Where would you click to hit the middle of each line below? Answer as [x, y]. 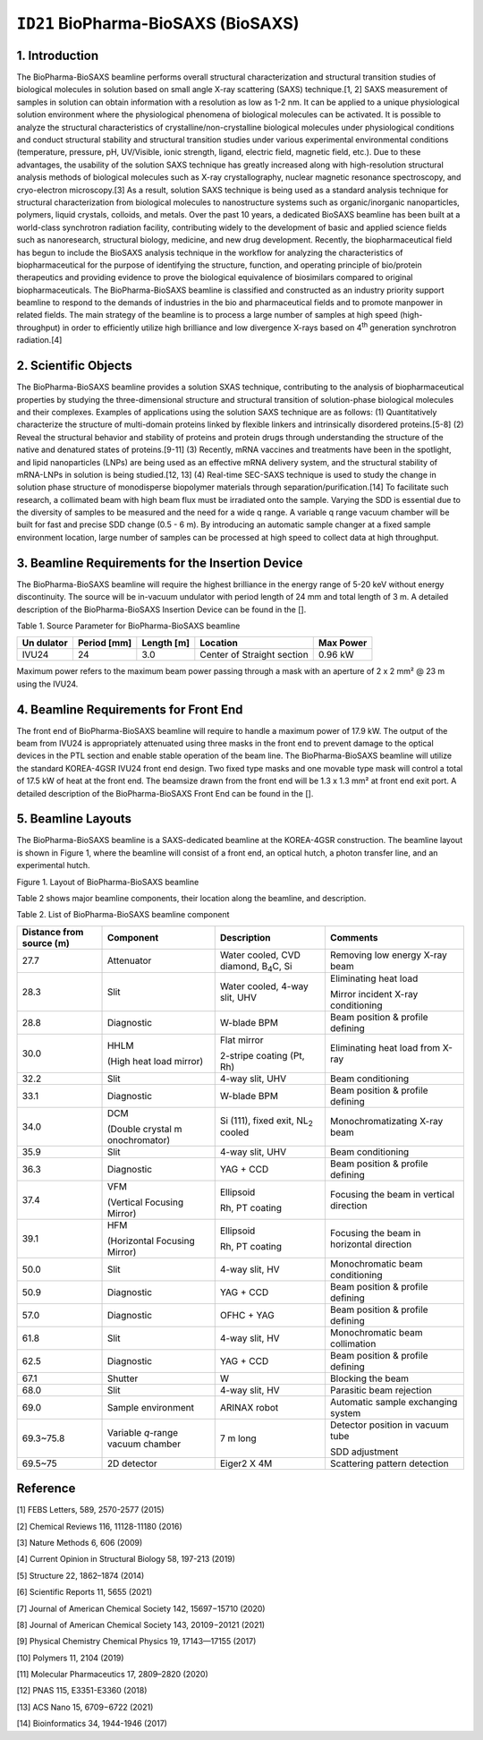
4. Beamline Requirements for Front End [130, 709]
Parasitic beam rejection [381, 1390]
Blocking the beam [369, 1378]
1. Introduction [57, 55]
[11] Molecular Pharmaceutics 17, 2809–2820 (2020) [113, 1675]
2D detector [132, 1463]
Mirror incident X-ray [374, 994]
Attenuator [129, 960]
